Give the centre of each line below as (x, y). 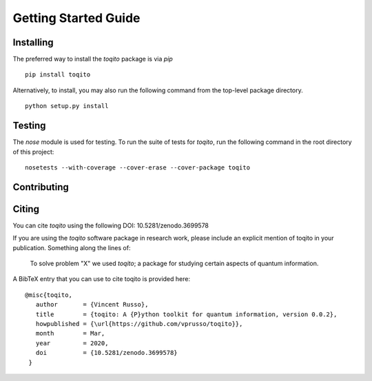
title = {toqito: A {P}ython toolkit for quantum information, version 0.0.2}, (186, 314)
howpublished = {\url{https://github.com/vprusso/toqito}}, (139, 323)
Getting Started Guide (76, 18)
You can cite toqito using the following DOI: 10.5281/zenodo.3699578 (111, 225)
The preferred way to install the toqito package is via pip (93, 59)
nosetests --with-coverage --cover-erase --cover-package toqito (138, 167)
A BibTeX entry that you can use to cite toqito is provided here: (102, 279)
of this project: (33, 152)
